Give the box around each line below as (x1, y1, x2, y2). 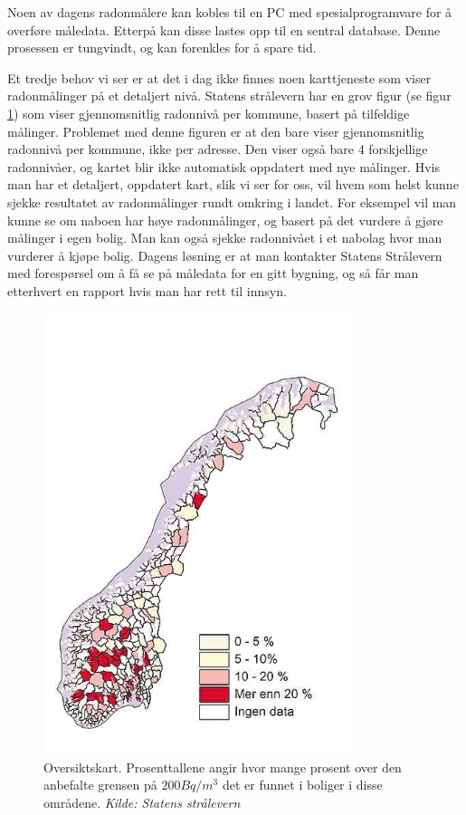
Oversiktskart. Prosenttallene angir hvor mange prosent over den (43, 757, 402, 776)
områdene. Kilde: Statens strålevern (43, 792, 241, 811)
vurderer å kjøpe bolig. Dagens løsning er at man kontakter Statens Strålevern (7, 245, 442, 264)
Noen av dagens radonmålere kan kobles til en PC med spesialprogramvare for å (7, 3, 452, 21)
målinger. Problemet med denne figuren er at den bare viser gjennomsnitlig (7, 121, 424, 140)
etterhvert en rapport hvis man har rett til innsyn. (7, 281, 287, 300)
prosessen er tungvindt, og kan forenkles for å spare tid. (7, 38, 317, 57)
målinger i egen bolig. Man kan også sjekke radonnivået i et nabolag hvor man (7, 228, 442, 247)
